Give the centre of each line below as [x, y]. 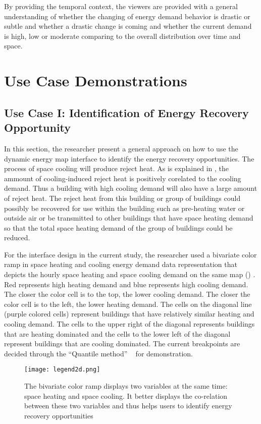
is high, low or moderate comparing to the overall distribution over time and [122, 36]
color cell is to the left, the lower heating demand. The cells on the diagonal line [128, 304]
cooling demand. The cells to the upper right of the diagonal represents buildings [129, 324]
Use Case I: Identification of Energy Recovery [126, 112]
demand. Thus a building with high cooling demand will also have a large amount [131, 188]
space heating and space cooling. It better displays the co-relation [126, 395]
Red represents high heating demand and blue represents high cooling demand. [126, 284]
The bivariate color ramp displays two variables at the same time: [126, 386]
